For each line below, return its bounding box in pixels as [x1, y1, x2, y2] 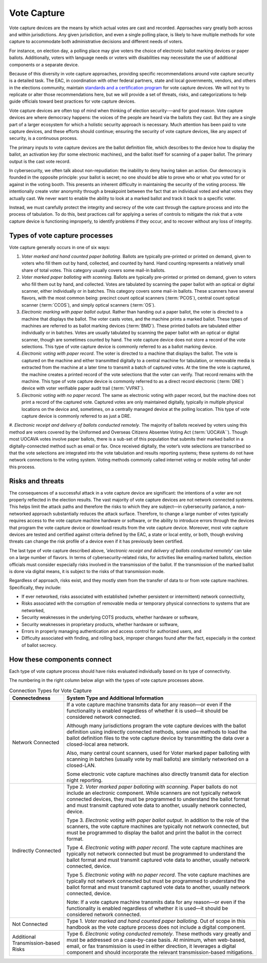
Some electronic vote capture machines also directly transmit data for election [66, 770, 249, 777]
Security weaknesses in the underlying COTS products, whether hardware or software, [21, 614, 199, 620]
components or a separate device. [9, 62, 79, 67]
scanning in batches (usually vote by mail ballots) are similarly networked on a [66, 756, 249, 763]
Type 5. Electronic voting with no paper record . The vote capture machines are [66, 871, 250, 878]
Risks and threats [9, 477, 64, 485]
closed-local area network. [66, 741, 130, 748]
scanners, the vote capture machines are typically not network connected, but [66, 823, 249, 830]
